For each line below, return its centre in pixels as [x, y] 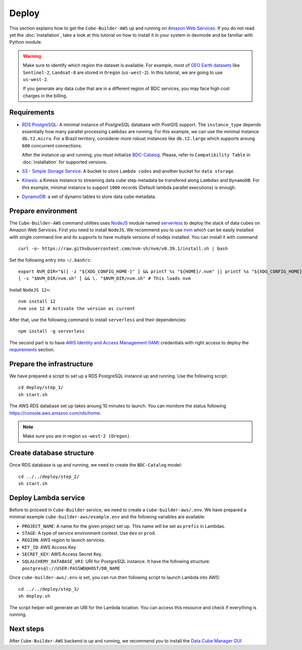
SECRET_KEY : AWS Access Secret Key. [62, 554]
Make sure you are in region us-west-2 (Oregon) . [77, 436]
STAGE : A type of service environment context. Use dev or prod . [89, 533]
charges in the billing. [45, 96]
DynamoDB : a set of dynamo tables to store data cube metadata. [89, 197]
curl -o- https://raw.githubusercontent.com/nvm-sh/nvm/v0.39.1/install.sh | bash [123, 249]
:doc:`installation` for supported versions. [65, 162]
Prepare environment [43, 211]
